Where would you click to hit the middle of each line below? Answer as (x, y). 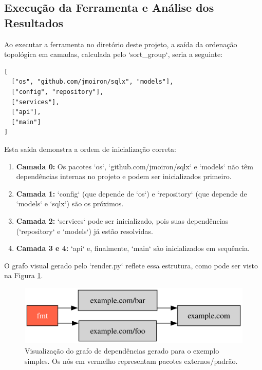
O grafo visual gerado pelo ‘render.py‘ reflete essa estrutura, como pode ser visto (131, 265)
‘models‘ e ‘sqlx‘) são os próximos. (70, 203)
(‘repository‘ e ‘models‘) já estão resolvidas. (85, 231)
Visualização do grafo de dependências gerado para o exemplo (122, 350)
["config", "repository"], (58, 92)
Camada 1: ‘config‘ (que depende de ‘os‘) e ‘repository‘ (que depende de (132, 193)
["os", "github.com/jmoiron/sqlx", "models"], (92, 82)
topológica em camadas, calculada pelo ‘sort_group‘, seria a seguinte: (114, 54)
